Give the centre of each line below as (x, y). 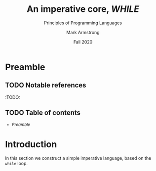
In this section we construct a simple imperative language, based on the (78, 158)
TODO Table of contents (43, 113)
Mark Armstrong (83, 32)
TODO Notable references (46, 85)
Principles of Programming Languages (83, 23)
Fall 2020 (83, 42)
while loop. (17, 163)
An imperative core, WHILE (83, 9)
